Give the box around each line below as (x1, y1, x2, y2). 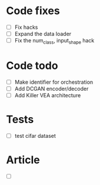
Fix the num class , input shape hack (14, 37, 95, 45)
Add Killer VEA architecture (14, 91, 81, 98)
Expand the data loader (14, 31, 72, 37)
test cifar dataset (14, 132, 56, 139)
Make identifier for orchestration (14, 78, 94, 85)
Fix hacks (14, 24, 38, 31)
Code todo (6, 59, 58, 72)
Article (6, 153, 40, 167)
